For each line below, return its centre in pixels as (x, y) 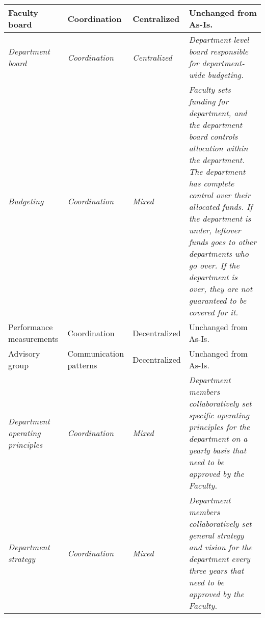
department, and (218, 113)
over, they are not (220, 289)
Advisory (24, 353)
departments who (219, 253)
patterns (82, 365)
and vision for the (220, 547)
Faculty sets (210, 89)
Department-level (219, 39)
